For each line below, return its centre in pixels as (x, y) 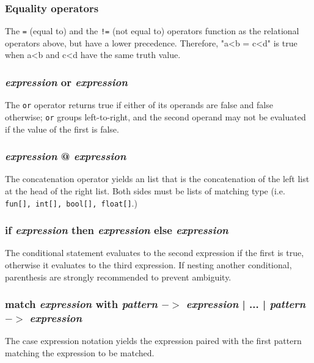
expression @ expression (66, 156)
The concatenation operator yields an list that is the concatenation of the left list (157, 179)
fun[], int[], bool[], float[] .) (71, 203)
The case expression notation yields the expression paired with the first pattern (153, 341)
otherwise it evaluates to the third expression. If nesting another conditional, (148, 265)
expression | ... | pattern (246, 304)
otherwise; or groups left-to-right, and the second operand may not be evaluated (155, 116)
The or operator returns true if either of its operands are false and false (139, 105)
